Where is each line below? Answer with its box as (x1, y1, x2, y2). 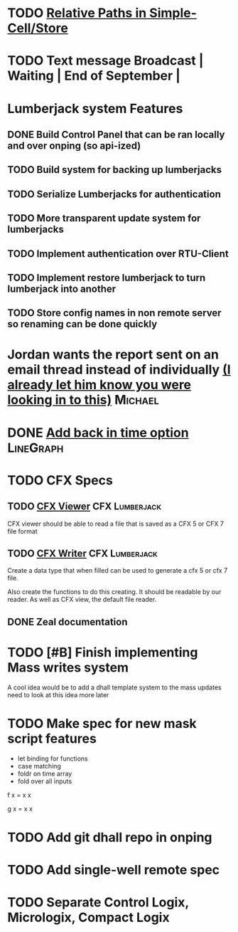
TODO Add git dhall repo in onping (7, 829, 212, 845)
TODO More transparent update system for (7, 212, 201, 225)
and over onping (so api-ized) (7, 139, 141, 152)
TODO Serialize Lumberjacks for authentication (7, 188, 222, 200)
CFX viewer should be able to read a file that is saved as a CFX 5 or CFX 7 (7, 519, 224, 528)
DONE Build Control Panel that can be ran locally (7, 128, 225, 140)
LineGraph (7, 440, 64, 456)
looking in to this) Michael (7, 392, 159, 408)
